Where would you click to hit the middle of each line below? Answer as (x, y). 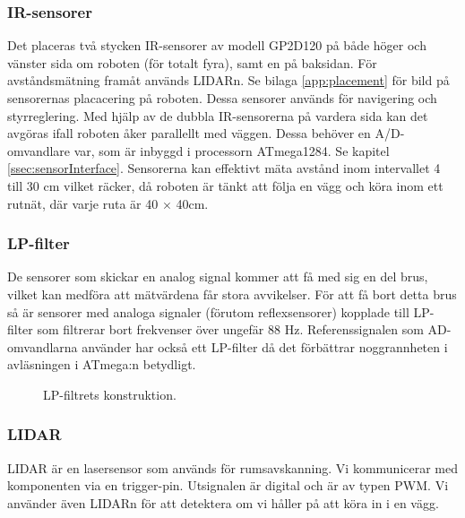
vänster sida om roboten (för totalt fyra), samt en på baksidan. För (192, 62)
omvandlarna (43, 346)
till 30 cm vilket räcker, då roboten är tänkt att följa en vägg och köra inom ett (225, 185)
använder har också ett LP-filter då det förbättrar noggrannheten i (265, 346)
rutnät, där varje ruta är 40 (83, 203)
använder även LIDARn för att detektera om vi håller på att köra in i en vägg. (223, 502)
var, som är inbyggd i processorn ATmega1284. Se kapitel (232, 150)
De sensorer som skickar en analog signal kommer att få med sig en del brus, (218, 276)
